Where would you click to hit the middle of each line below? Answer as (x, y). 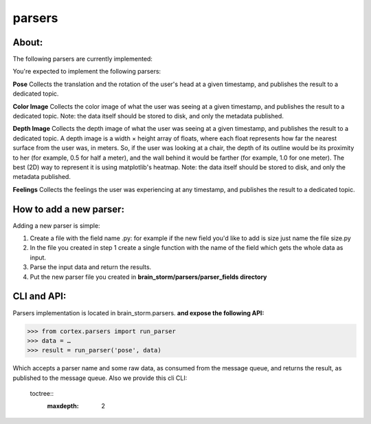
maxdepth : (63, 406)
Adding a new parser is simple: (56, 225)
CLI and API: (40, 296)
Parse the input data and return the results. (91, 267)
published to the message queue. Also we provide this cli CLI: (100, 378)
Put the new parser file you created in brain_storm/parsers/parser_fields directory (148, 277)
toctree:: (42, 394)
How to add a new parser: (69, 209)
